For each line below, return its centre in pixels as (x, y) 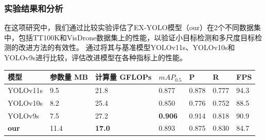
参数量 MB (69, 77)
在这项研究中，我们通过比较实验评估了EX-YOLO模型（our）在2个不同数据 (129, 27)
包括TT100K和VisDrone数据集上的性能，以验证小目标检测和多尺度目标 (137, 37)
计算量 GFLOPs (123, 77)
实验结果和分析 (34, 8)
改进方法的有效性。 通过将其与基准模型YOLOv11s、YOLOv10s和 (127, 47)
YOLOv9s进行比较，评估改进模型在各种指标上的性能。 (95, 57)
